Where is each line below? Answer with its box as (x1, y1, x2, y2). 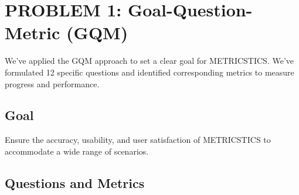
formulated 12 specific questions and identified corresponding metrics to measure (5, 66, 294, 78)
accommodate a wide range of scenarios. (5, 145, 149, 157)
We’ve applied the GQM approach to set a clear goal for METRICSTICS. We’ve (5, 54, 294, 67)
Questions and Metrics (5, 173, 145, 191)
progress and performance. (5, 77, 100, 90)
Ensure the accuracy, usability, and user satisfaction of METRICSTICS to (5, 134, 271, 146)
